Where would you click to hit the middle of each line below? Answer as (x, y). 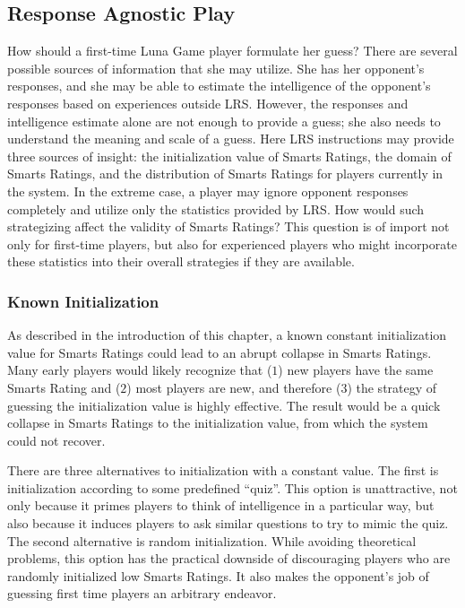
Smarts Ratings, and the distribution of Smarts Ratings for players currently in (225, 174)
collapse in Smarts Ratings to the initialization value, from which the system (218, 423)
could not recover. (56, 440)
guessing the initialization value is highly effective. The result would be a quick (224, 405)
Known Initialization (83, 301)
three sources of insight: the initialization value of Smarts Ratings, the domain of (229, 156)
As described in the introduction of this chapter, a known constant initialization (227, 335)
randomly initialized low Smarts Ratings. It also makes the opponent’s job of (218, 575)
